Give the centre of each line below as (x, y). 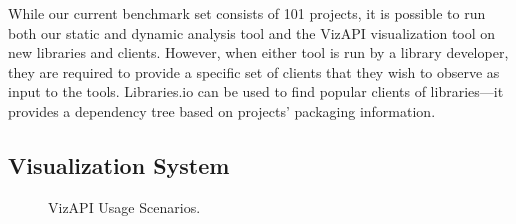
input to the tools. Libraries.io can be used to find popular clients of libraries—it (256, 91)
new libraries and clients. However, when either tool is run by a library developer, (258, 52)
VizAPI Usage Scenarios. (124, 206)
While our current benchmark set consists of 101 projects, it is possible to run (247, 13)
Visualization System (119, 164)
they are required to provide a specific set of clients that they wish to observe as (254, 71)
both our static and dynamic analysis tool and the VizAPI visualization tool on (252, 32)
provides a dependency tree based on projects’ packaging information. (222, 110)
